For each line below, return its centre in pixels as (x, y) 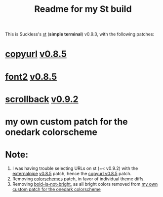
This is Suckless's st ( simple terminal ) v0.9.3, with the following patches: (80, 34)
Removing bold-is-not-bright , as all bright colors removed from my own (85, 184)
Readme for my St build (83, 9)
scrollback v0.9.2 (42, 99)
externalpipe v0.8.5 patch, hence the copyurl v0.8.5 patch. (72, 173)
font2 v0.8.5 (31, 77)
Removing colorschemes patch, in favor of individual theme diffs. (78, 179)
